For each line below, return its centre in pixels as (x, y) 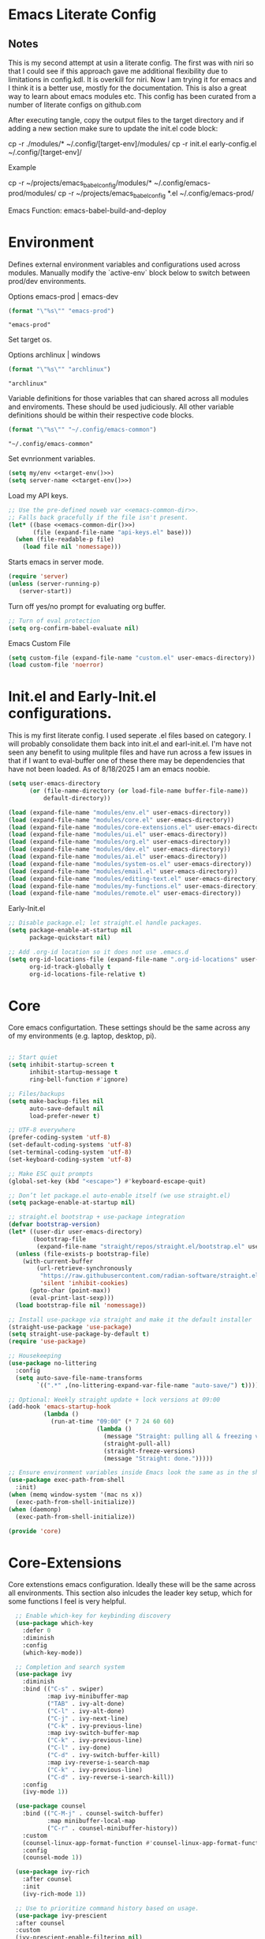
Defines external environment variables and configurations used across (124, 264)
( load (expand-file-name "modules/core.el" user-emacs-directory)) (121, 820)
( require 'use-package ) (47, 1342)
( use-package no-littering (52, 1363)
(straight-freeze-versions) (149, 1451)
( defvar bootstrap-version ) (54, 1225)
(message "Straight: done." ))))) (159, 1458)
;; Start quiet (33, 1057)
